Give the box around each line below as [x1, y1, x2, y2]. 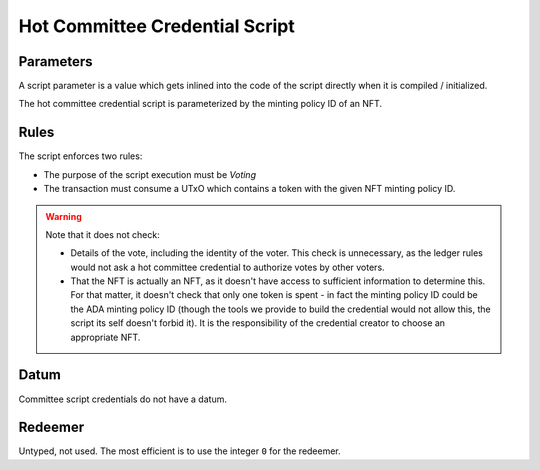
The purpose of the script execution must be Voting [43, 168, 257, 180]
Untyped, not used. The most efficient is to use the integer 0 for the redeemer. [18, 445, 342, 457]
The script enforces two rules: [18, 150, 143, 162]
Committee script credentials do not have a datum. [18, 393, 227, 405]
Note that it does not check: [45, 228, 160, 240]
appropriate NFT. [70, 331, 141, 343]
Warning [45, 210, 82, 222]
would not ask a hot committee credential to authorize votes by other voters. [70, 261, 385, 273]
